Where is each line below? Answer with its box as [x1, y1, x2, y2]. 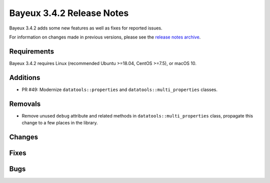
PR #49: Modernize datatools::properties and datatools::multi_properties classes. [21, 86, 217, 92]
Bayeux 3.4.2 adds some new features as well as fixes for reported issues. [9, 25, 162, 31]
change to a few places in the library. [21, 120, 98, 126]
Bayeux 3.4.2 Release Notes [9, 7, 129, 18]
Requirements [9, 47, 54, 55]
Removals [9, 99, 41, 108]
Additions [9, 73, 40, 82]
